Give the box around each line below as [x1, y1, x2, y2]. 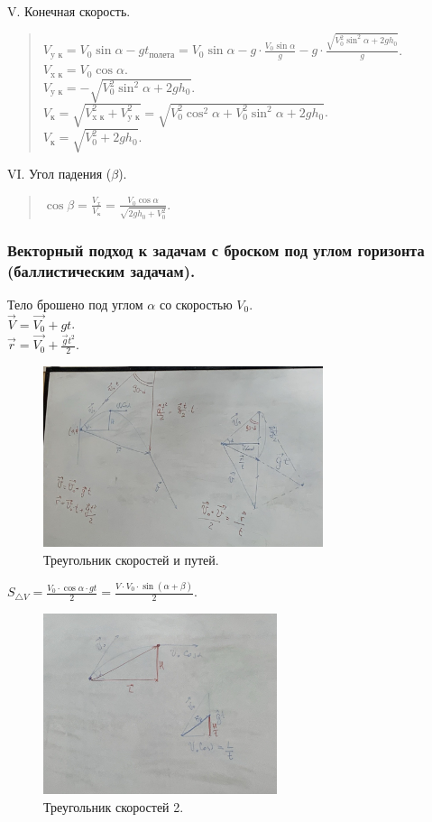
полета [149, 50, 175, 60]
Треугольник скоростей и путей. [43, 550, 219, 568]
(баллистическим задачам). [7, 259, 196, 282]
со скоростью [159, 294, 233, 313]
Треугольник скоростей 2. [43, 797, 184, 816]
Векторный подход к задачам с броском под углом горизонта [7, 238, 425, 261]
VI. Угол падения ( [7, 164, 112, 183]
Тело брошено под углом [7, 294, 143, 313]
